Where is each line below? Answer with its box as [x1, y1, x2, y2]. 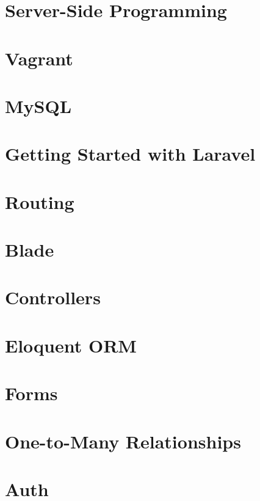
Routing [5, 189, 74, 214]
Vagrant [5, 45, 73, 70]
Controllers [5, 285, 101, 310]
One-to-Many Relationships [5, 428, 241, 453]
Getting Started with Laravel [5, 141, 256, 166]
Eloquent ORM [5, 332, 137, 357]
